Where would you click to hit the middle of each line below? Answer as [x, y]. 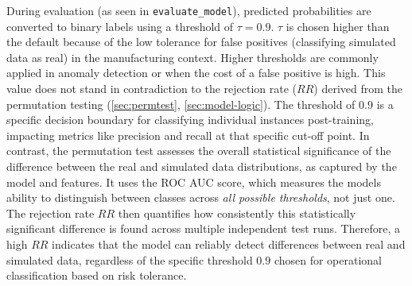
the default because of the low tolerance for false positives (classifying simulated [201, 42]
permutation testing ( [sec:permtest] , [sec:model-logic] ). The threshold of [181, 104]
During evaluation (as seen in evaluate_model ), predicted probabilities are [189, 10]
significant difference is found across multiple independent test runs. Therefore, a [203, 228]
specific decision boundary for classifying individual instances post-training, [190, 120]
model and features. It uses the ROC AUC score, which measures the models [194, 182]
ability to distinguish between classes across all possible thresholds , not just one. [201, 197]
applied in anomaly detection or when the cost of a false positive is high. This [196, 73]
